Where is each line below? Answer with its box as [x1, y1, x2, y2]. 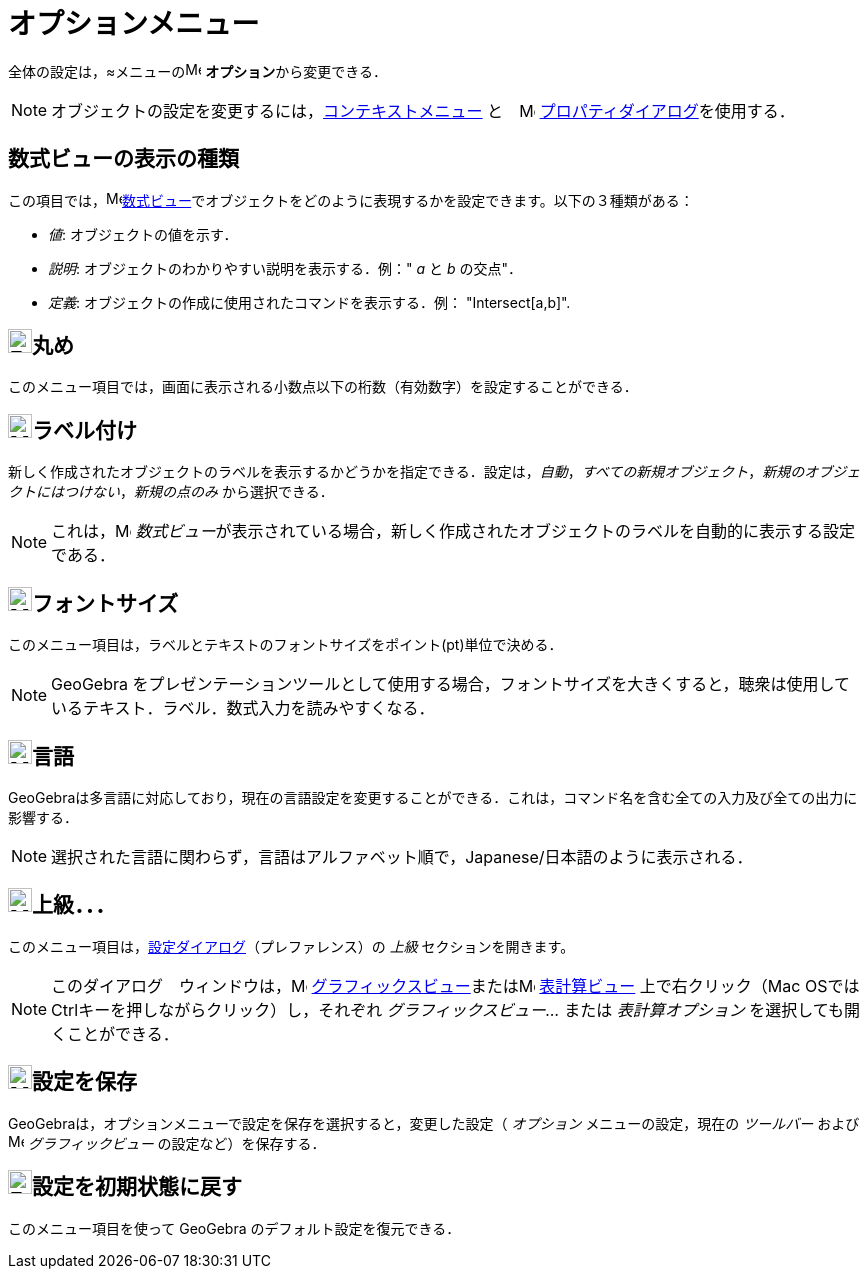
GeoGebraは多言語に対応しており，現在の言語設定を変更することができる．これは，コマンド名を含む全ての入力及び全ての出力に [8, 788, 858, 806]
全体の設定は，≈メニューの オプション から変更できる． [8, 62, 387, 80]
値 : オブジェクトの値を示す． [48, 225, 238, 243]
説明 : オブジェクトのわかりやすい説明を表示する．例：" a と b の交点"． [48, 259, 522, 277]
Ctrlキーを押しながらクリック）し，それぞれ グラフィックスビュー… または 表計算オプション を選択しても [51, 999, 844, 1020]
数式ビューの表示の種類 [8, 146, 239, 172]
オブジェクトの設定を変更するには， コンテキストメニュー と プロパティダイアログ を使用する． [51, 100, 795, 121]
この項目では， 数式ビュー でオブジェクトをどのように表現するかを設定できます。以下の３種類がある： [8, 191, 694, 209]
